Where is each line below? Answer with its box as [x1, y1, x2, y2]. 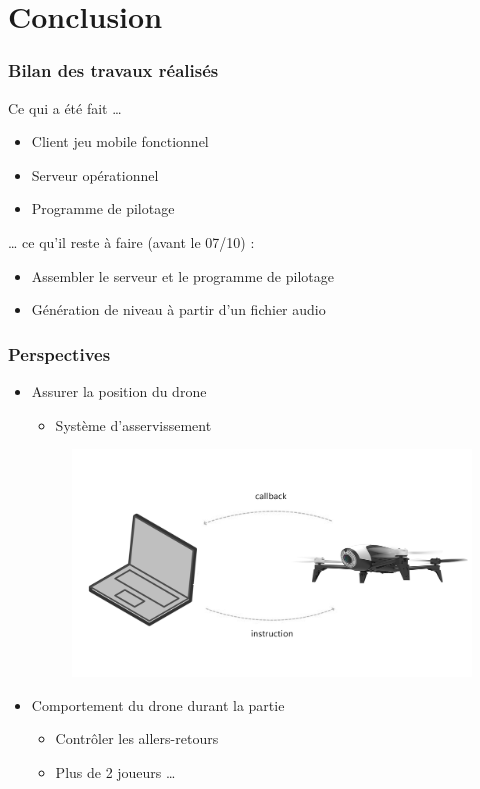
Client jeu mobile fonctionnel [31, 131, 209, 152]
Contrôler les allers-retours [55, 728, 219, 749]
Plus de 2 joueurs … [55, 761, 176, 782]
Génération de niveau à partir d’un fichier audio [31, 299, 326, 320]
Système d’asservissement [55, 414, 212, 435]
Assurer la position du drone [31, 380, 207, 401]
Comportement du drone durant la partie [31, 694, 285, 715]
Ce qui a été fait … [8, 97, 122, 118]
